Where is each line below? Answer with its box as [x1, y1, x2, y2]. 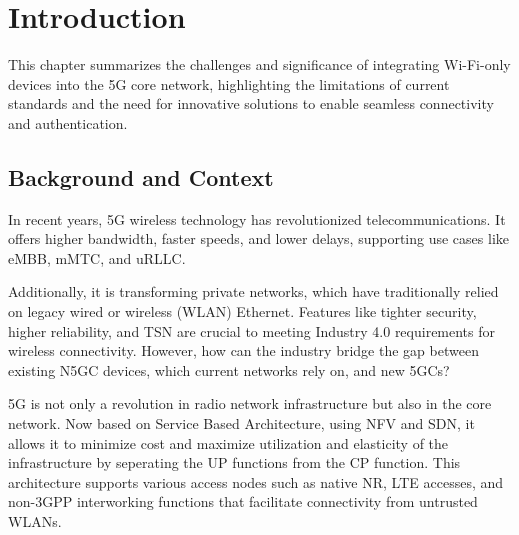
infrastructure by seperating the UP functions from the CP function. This [8, 452, 461, 473]
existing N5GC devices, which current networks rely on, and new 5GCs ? [8, 359, 450, 380]
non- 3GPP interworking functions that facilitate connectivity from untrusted [8, 491, 478, 512]
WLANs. [8, 511, 62, 532]
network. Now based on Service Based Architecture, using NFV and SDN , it [8, 413, 475, 434]
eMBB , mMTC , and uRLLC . [8, 247, 186, 268]
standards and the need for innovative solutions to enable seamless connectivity [8, 93, 494, 114]
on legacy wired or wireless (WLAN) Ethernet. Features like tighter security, [8, 301, 477, 322]
